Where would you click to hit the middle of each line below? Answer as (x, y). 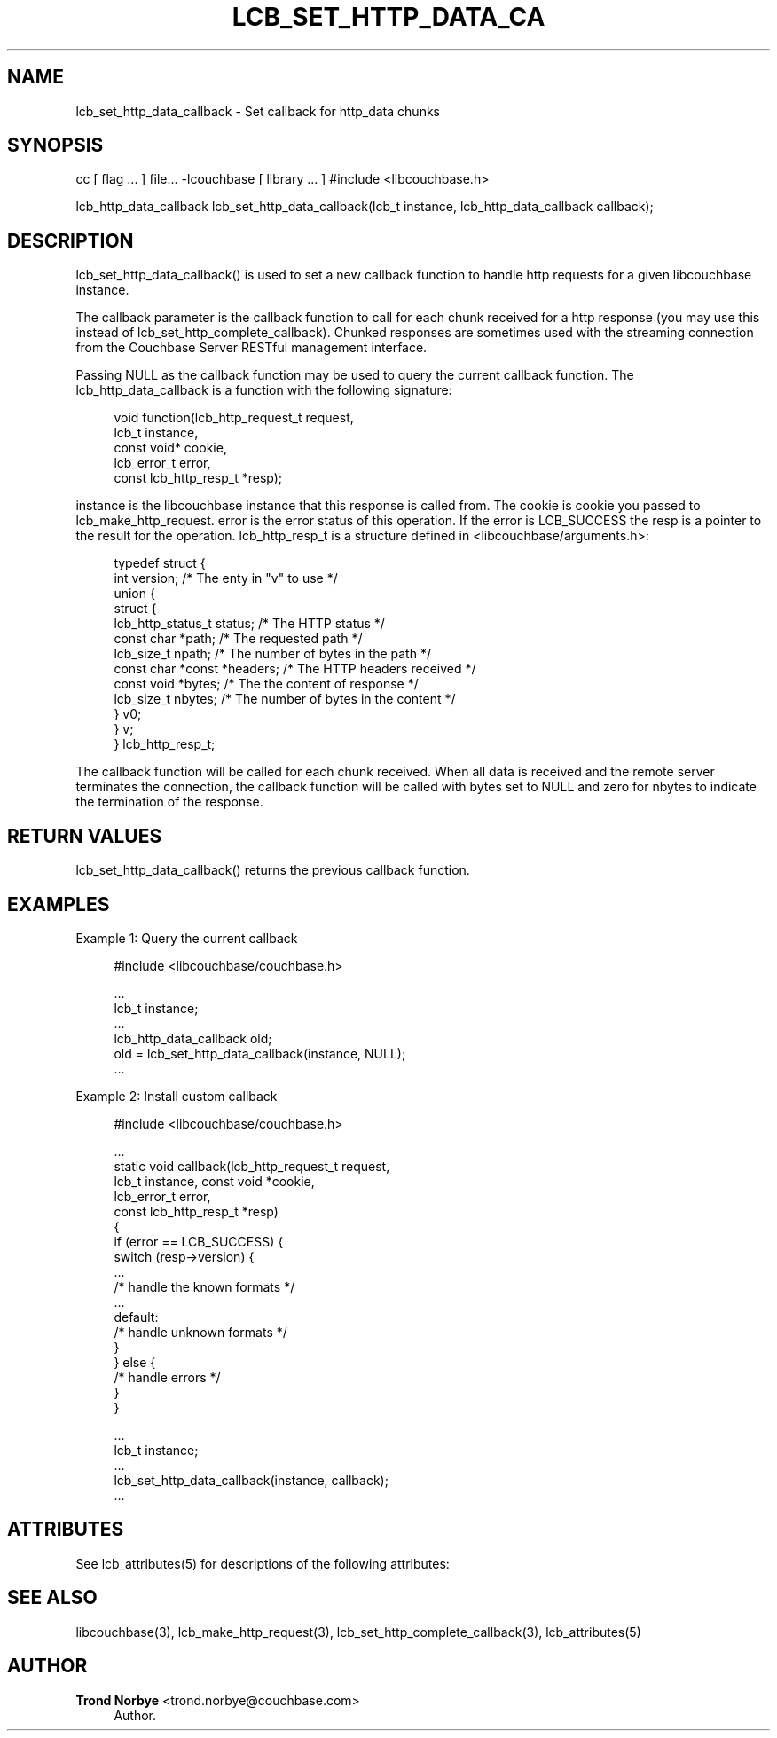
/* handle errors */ (167, 1377)
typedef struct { (160, 563)
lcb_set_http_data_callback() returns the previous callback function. (273, 870)
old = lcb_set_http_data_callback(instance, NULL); (260, 1053)
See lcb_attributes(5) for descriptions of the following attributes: (263, 1563)
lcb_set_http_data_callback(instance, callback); (251, 1480)
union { (134, 594)
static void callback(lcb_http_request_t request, (252, 1166)
